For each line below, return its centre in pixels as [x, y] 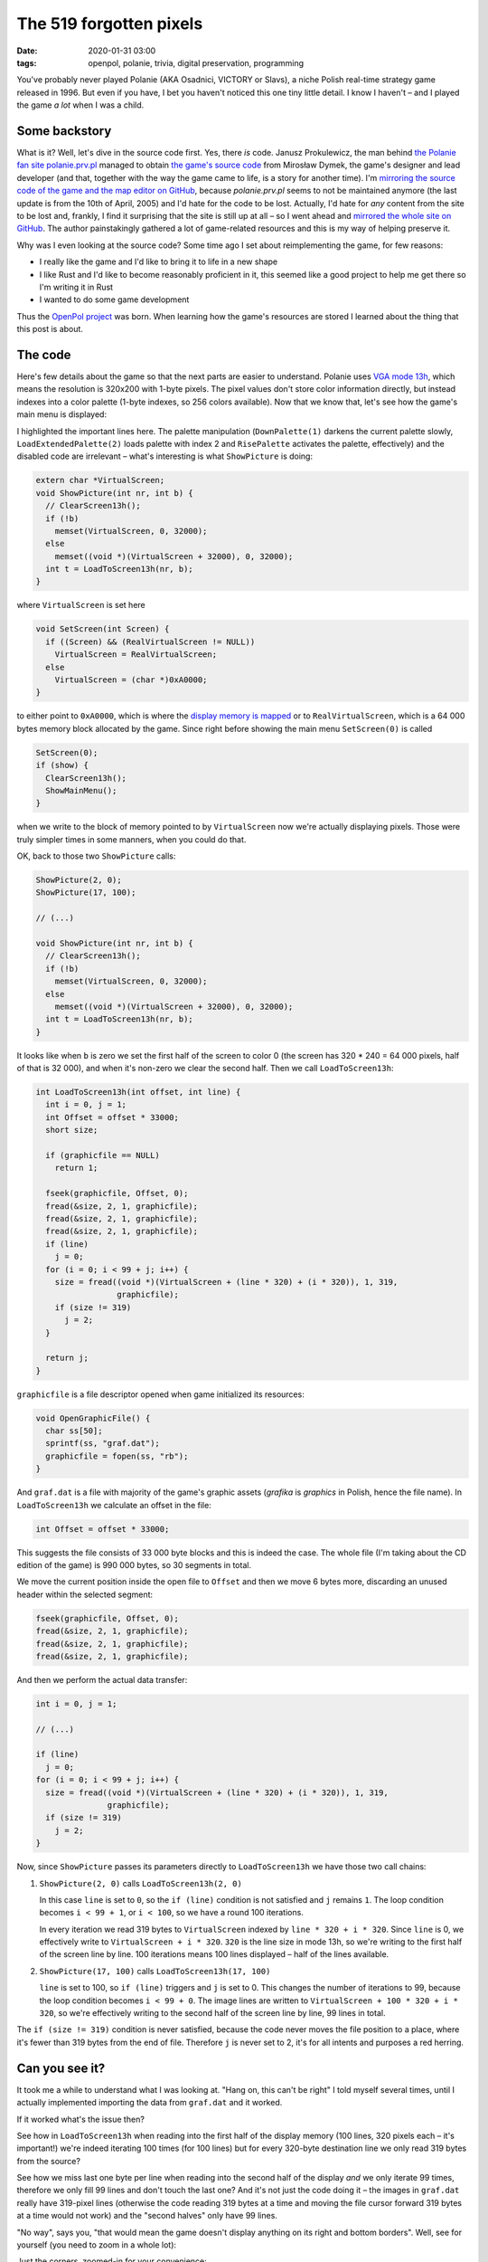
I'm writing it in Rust [76, 287]
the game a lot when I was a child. [80, 105]
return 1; [76, 1168]
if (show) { [62, 765]
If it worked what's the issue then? [80, 2119]
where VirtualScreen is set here [81, 605]
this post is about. [50, 329]
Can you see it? [61, 2068]
